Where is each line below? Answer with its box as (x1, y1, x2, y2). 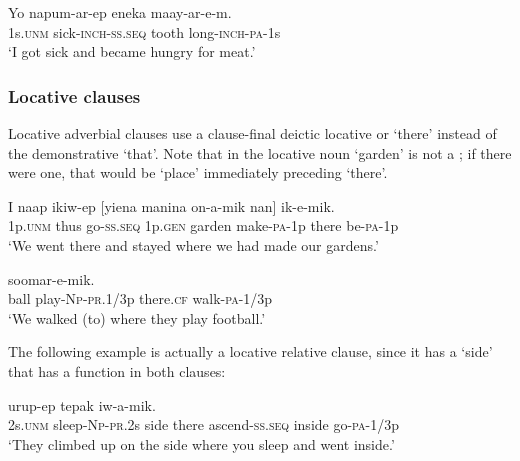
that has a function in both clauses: (8, 360, 226, 381)
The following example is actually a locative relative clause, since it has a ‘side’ (8, 341, 493, 362)
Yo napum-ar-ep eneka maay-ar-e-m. (8, 2, 232, 22)
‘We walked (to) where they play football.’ (8, 307, 266, 328)
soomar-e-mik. (8, 268, 95, 289)
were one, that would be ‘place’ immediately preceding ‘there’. (8, 162, 388, 183)
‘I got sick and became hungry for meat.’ (8, 41, 256, 62)
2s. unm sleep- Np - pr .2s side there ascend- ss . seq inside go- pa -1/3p (8, 414, 400, 435)
